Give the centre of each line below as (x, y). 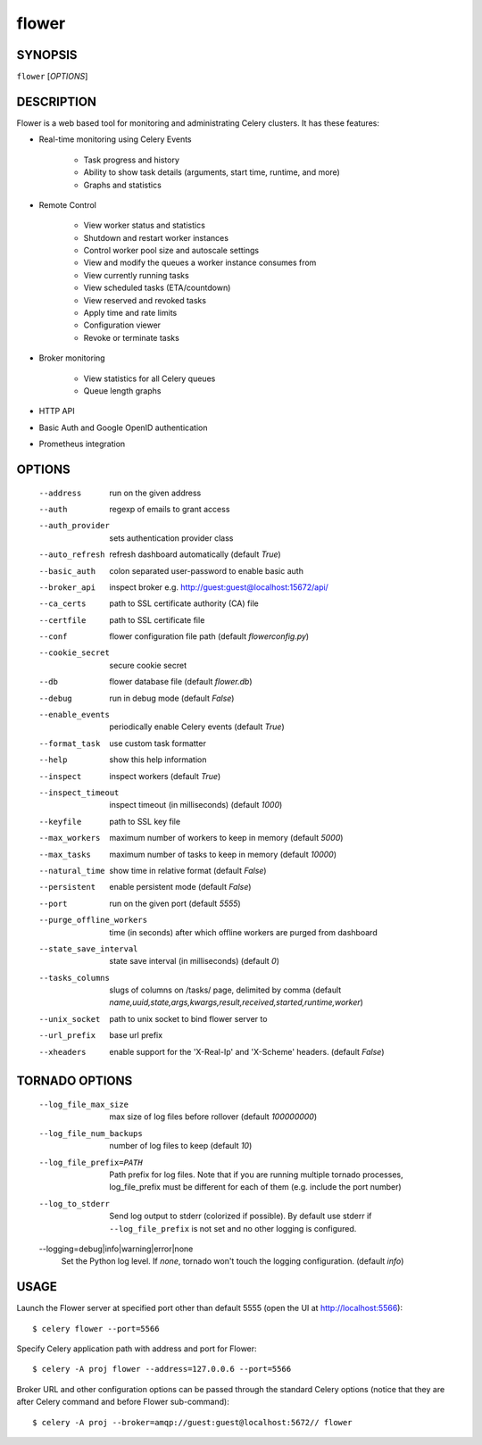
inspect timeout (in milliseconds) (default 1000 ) (196, 805)
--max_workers (70, 838)
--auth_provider (75, 526)
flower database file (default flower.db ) (181, 682)
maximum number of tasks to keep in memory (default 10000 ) (223, 854)
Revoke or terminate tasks (132, 337)
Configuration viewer (122, 325)
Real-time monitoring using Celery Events (115, 139)
